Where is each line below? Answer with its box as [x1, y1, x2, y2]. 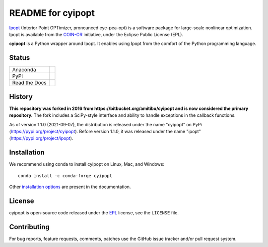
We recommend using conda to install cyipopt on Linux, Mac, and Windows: [9, 161, 165, 167]
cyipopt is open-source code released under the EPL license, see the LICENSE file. [9, 209, 179, 215]
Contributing [9, 223, 50, 231]
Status [9, 53, 30, 62]
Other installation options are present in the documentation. [9, 184, 131, 190]
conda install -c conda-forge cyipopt [18, 173, 113, 178]
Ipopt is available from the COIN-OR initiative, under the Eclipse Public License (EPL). [9, 31, 184, 37]
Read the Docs [12, 79, 47, 86]
